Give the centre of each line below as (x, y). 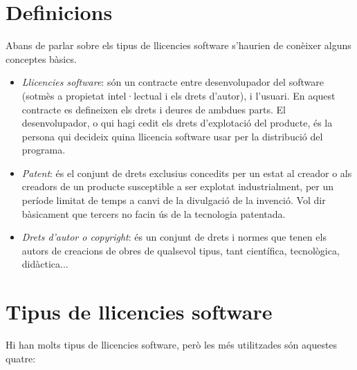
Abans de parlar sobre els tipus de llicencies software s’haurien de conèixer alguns (178, 45)
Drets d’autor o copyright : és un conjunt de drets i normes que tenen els (174, 237)
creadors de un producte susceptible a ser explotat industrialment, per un (177, 186)
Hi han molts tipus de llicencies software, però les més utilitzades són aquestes (172, 345)
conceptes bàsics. (41, 58)
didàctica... (45, 264)
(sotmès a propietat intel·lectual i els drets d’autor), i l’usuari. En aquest (178, 95)
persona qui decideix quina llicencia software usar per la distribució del (172, 136)
